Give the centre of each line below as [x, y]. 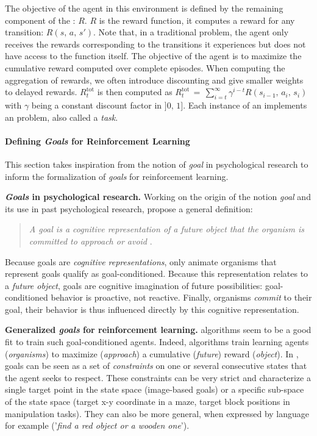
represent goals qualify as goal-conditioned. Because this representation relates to [157, 273]
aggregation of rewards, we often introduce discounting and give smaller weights [154, 80]
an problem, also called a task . [62, 117]
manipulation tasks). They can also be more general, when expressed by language [157, 413]
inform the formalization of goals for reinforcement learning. [117, 176]
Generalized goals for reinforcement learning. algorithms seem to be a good [158, 330]
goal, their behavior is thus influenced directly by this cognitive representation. [152, 309]
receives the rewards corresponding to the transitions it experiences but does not [155, 44]
